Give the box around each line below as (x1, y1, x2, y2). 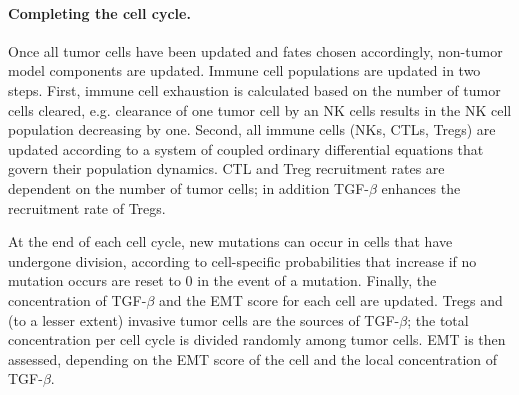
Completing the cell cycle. (8, 2, 191, 23)
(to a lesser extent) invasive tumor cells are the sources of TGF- (8, 309, 400, 330)
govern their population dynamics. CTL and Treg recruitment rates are (8, 158, 445, 179)
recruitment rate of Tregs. (8, 197, 166, 218)
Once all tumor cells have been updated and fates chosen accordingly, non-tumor (8, 40, 503, 61)
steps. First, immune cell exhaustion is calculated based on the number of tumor (8, 79, 501, 100)
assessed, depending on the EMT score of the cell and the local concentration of (8, 348, 498, 369)
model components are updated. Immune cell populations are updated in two (8, 60, 481, 81)
